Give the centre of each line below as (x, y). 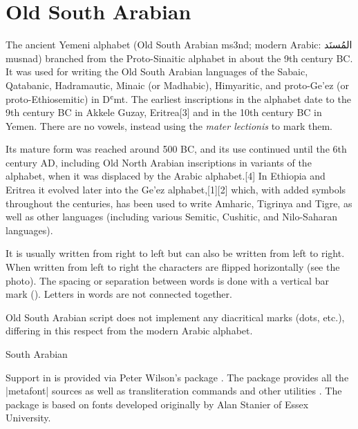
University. (28, 418)
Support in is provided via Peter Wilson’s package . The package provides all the (177, 377)
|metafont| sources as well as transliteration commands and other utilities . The (174, 391)
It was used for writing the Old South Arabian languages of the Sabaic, (157, 71)
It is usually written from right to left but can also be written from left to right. (175, 253)
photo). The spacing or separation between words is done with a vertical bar (167, 280)
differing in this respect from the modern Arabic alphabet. (129, 331)
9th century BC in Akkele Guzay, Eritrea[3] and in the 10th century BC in (164, 112)
